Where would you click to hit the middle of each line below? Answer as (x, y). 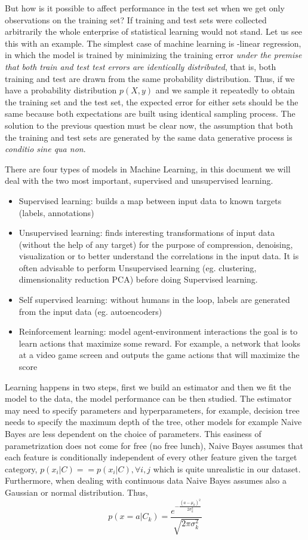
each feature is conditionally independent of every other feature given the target (151, 457)
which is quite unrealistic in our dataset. (227, 468)
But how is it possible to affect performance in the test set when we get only (145, 8)
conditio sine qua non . (45, 149)
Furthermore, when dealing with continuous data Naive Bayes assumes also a (146, 480)
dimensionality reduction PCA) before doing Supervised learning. (138, 279)
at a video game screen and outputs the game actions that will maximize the (159, 355)
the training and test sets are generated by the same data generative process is (149, 137)
